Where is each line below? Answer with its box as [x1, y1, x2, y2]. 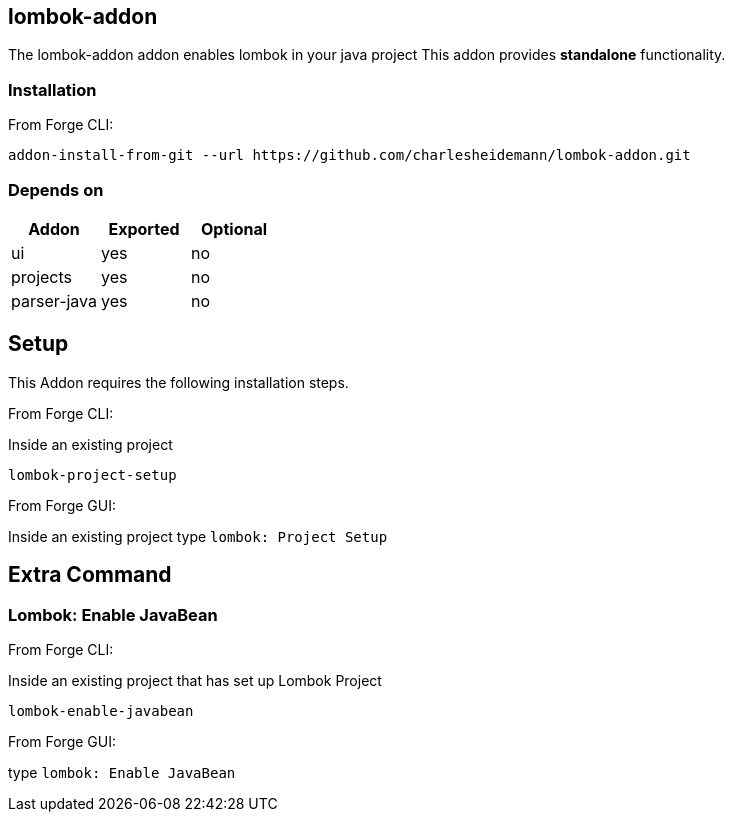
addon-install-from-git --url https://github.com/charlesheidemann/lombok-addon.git [8, 147, 691, 164]
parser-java [11, 290, 98, 311]
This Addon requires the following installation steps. [8, 373, 349, 391]
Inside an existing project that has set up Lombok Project [8, 671, 382, 689]
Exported [108, 218, 180, 239]
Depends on [8, 179, 104, 200]
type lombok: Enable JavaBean [8, 763, 236, 781]
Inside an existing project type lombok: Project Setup [8, 527, 388, 545]
